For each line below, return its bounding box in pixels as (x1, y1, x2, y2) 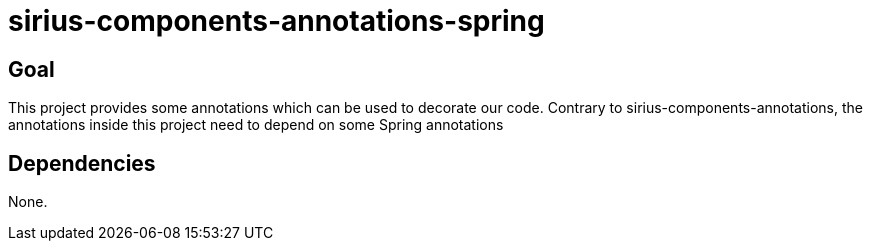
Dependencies (8, 150, 156, 176)
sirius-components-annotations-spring (8, 4, 545, 38)
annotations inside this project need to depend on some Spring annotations (8, 116, 504, 134)
